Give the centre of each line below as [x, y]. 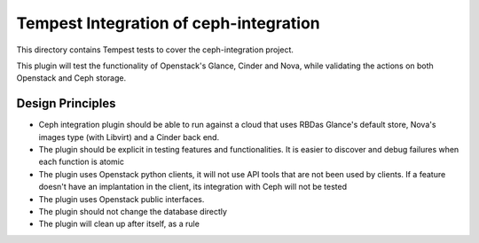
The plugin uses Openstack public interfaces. [122, 199]
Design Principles [66, 103]
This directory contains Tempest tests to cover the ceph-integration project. [155, 50]
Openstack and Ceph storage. [71, 78]
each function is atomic [81, 162]
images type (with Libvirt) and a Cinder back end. [129, 137]
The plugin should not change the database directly [133, 211]
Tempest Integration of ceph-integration [168, 23]
